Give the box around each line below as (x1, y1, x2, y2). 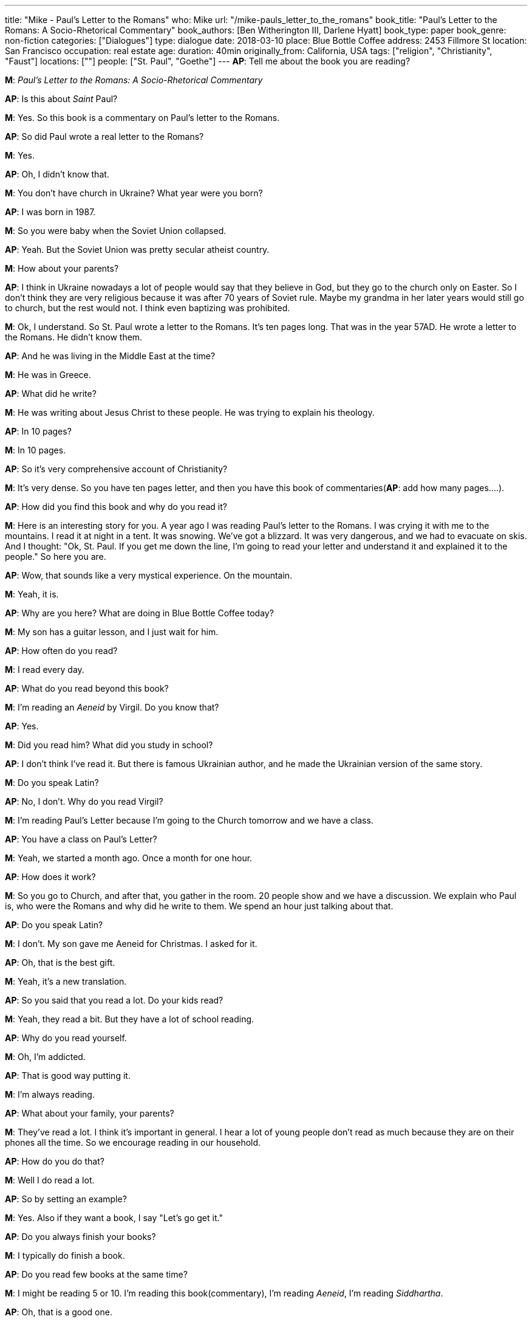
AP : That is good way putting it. (5, 1070, 131, 1081)
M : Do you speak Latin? (5, 777, 99, 788)
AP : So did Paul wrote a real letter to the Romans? (5, 131, 204, 142)
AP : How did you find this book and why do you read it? (5, 501, 227, 512)
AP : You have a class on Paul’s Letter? (5, 834, 157, 844)
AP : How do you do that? (5, 1156, 104, 1166)
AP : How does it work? (5, 872, 96, 882)
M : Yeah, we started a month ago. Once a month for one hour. (5, 853, 253, 863)
